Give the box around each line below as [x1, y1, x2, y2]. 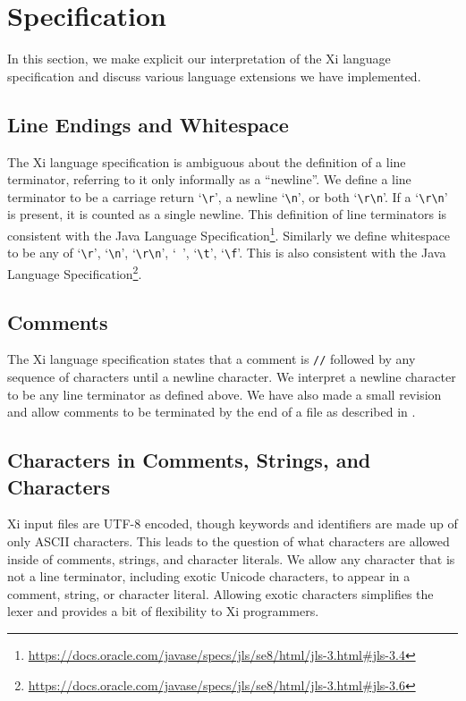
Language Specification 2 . [7, 261, 142, 283]
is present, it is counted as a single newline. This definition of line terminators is [7, 205, 447, 224]
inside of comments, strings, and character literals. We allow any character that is [7, 549, 455, 568]
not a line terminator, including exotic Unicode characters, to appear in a [7, 567, 411, 586]
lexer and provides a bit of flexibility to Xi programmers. [7, 602, 319, 621]
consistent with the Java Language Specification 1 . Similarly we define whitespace [7, 223, 450, 244]
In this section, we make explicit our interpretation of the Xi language [7, 49, 391, 68]
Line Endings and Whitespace [7, 110, 289, 138]
